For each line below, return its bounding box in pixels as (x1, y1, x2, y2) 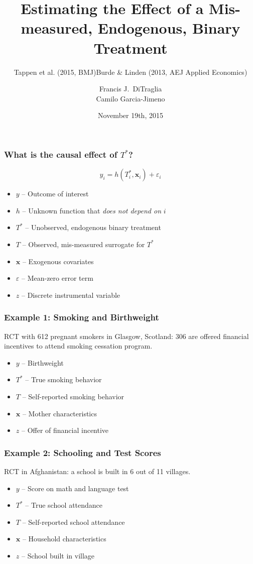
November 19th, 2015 (98, 110, 163, 121)
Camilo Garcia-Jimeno (96, 93, 165, 103)
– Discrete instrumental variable (21, 289, 120, 300)
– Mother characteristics (22, 408, 97, 418)
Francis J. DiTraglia (99, 83, 162, 94)
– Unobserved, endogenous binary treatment (25, 222, 161, 233)
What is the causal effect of (4, 148, 117, 160)
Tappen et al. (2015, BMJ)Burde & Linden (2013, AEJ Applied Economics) (14, 66, 247, 77)
